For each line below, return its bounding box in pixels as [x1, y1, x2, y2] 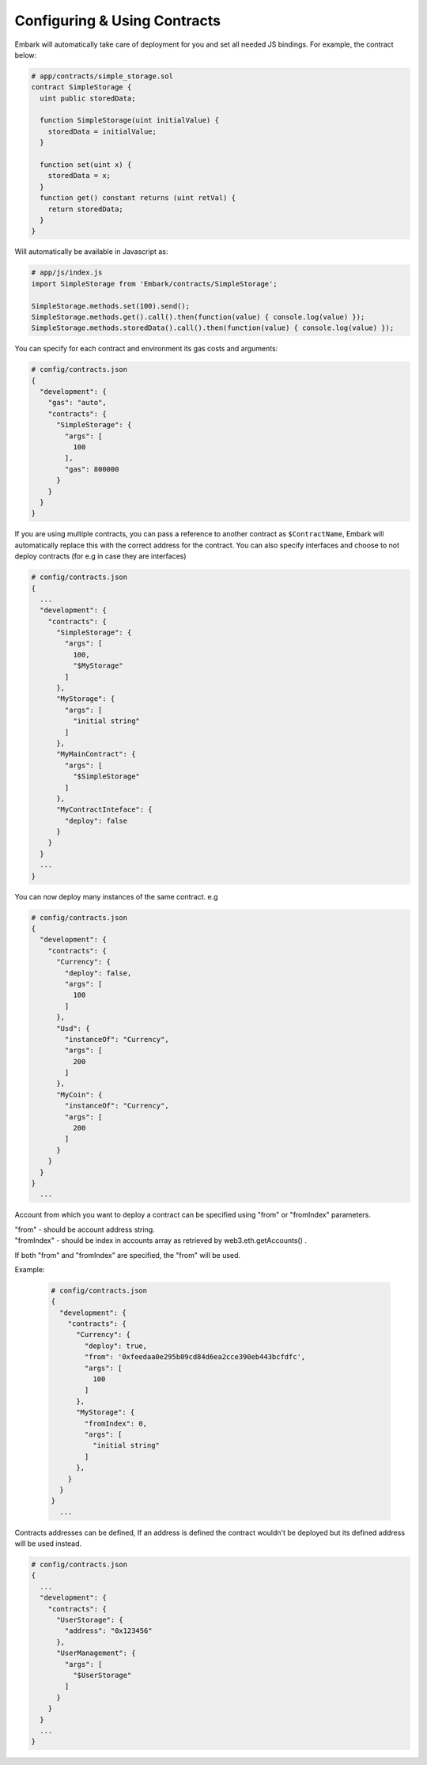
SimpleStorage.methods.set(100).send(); [31, 301, 190, 310]
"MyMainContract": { [56, 750, 136, 759]
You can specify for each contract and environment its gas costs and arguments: [14, 344, 278, 354]
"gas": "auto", [47, 398, 107, 407]
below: [14, 50, 37, 59]
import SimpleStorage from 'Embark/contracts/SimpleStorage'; [31, 279, 278, 288]
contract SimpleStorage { [31, 83, 132, 92]
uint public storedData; [40, 93, 136, 103]
